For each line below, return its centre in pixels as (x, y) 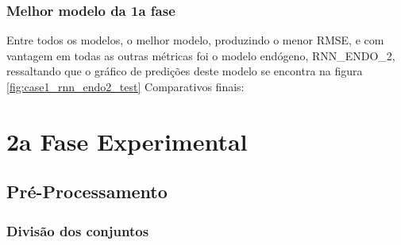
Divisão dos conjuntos (78, 230)
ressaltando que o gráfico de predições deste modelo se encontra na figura (185, 71)
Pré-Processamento (87, 191)
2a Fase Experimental (127, 141)
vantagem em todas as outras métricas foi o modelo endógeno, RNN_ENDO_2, (201, 55)
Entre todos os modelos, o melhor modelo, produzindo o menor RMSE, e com (195, 40)
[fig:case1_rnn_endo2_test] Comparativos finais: (125, 86)
